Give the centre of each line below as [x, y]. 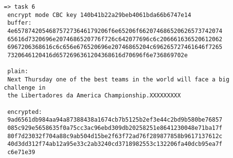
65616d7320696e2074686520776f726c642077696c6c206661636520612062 [115, 39]
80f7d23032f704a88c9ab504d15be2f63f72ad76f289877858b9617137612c [115, 136]
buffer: [20, 23]
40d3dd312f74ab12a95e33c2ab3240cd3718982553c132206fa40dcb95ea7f [115, 144]
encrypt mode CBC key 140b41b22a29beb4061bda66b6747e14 [99, 15]
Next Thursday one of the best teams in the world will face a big [118, 79]
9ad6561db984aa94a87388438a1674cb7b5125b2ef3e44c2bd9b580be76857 [115, 120]
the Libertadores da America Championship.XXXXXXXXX [94, 96]
